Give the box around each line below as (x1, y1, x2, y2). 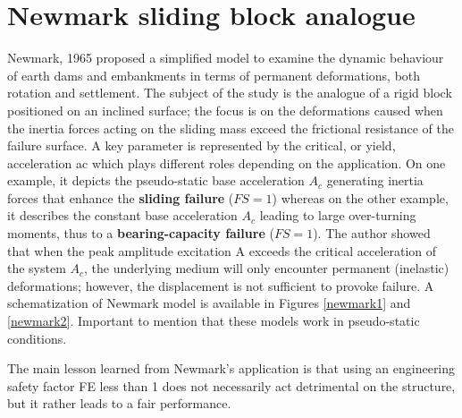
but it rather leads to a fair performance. (7, 394, 231, 413)
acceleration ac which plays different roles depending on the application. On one (7, 153, 446, 172)
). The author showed (313, 224, 431, 243)
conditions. (7, 328, 67, 347)
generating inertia (326, 171, 424, 190)
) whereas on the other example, (272, 188, 449, 207)
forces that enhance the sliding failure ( (7, 188, 234, 207)
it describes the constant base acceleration (7, 206, 238, 225)
